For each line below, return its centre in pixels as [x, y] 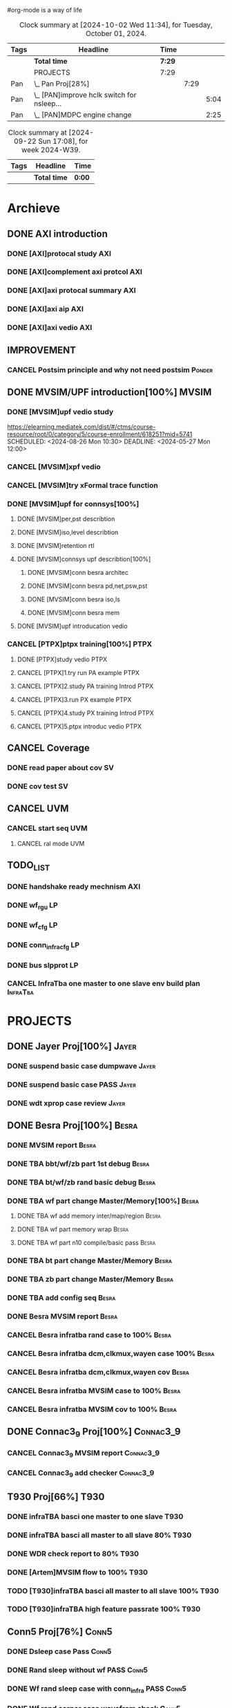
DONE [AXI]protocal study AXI [59, 253]
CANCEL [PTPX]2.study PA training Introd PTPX [85, 686]
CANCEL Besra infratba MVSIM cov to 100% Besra [92, 1409]
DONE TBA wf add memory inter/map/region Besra [89, 1216]
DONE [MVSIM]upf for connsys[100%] [73, 504]
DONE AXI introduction [58, 233]
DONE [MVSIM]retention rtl [56, 546]
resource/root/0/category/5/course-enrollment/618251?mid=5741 [100, 434]
